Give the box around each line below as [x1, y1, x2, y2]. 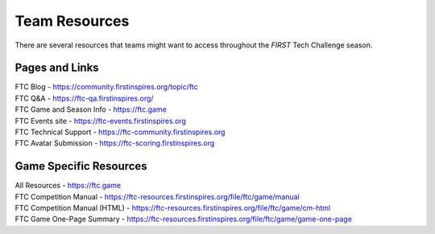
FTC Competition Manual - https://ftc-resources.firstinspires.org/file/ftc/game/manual [14, 191, 300, 201]
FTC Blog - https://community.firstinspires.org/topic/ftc [14, 82, 198, 92]
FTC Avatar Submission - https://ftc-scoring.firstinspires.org [14, 138, 215, 148]
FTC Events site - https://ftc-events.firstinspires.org [14, 116, 187, 125]
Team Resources [14, 12, 130, 30]
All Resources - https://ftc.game [14, 181, 121, 191]
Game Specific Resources [14, 159, 148, 173]
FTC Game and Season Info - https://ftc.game [14, 105, 167, 114]
